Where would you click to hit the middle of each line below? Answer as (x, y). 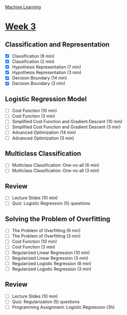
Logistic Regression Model (46, 99)
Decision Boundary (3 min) (39, 83)
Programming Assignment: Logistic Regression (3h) (63, 307)
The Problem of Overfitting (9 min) (46, 231)
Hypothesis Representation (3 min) (47, 73)
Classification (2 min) (33, 62)
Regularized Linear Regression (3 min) (50, 258)
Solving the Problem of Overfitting (58, 219)
